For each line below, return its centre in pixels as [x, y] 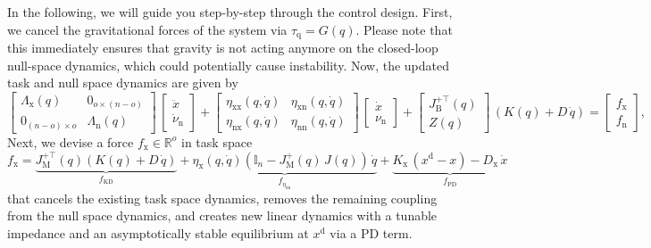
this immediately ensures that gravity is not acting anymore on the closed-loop [223, 48]
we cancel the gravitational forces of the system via [147, 29]
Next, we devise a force [71, 141]
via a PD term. [371, 232]
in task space [217, 141]
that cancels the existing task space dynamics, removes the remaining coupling [222, 198]
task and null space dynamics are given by [123, 83]
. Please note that [404, 29]
